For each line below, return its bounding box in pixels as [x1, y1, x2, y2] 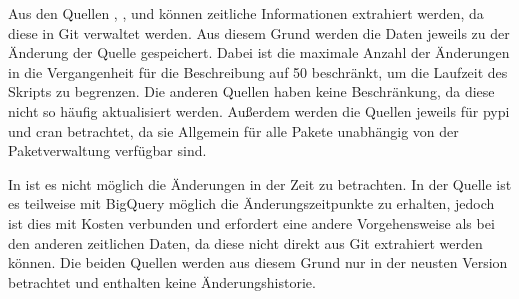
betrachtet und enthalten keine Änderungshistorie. [8, 271, 316, 292]
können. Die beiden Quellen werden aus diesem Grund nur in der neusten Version [8, 252, 508, 273]
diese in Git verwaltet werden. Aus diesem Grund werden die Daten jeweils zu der [8, 22, 510, 43]
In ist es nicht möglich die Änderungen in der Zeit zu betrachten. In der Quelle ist [8, 173, 512, 194]
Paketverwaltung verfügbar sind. [8, 140, 207, 161]
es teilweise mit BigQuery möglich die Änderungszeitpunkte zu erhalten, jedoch [8, 193, 495, 214]
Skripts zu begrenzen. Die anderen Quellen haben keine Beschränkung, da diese [8, 81, 495, 102]
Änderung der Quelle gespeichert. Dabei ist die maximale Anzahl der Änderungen [8, 42, 510, 63]
